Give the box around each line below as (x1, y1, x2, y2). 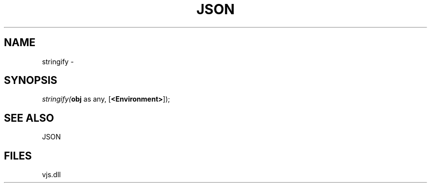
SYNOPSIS (4, 74, 58, 87)
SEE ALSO (4, 111, 54, 124)
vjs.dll (42, 170, 61, 179)
